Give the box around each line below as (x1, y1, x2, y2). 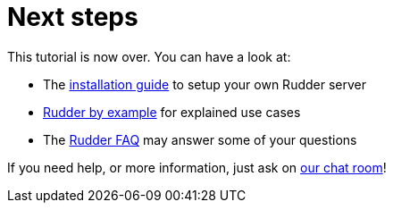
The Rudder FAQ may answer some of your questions (43, 131, 357, 147)
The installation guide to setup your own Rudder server (43, 76, 366, 92)
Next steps (7, 2, 138, 32)
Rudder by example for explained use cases (43, 104, 301, 120)
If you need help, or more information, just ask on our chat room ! (7, 159, 387, 175)
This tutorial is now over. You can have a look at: (7, 48, 291, 64)
